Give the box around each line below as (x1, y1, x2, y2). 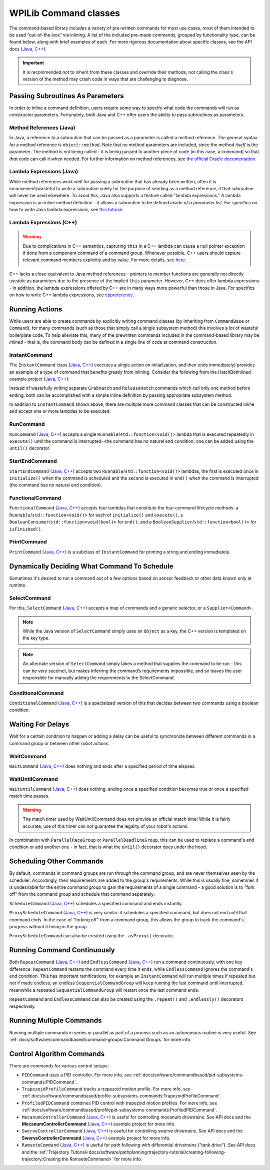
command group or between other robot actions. (9, 740, 110, 746)
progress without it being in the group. (9, 924, 88, 930)
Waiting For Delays (9, 720, 69, 729)
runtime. (9, 582, 27, 588)
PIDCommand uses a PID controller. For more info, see (21, 1072, 132, 1078)
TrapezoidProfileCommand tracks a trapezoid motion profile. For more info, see (21, 1086, 191, 1092)
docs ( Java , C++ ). (9, 46, 47, 52)
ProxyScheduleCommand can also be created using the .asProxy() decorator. (9, 933, 174, 939)
